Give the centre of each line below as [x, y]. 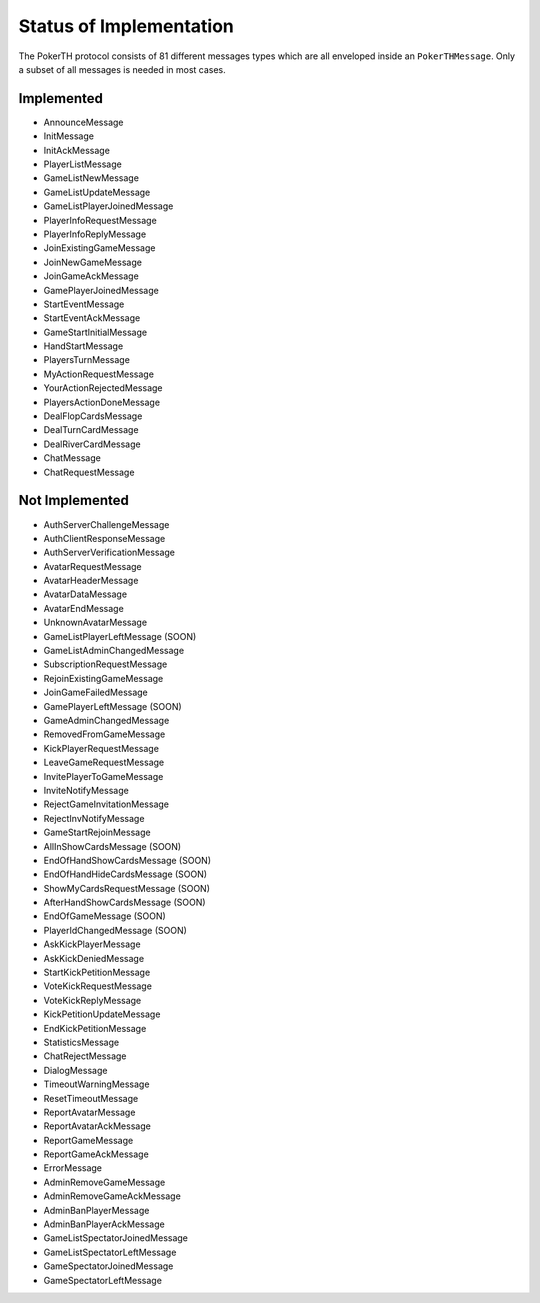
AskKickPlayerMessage [92, 944]
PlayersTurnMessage [86, 360]
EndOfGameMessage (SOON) [105, 916]
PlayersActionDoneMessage [101, 402]
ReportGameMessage [88, 1140]
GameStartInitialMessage [95, 332]
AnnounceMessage [83, 122]
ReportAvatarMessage [89, 1112]
